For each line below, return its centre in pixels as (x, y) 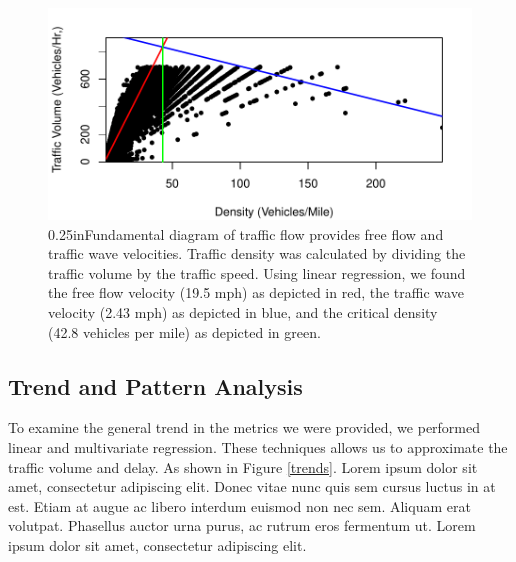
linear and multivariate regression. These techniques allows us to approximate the (258, 446)
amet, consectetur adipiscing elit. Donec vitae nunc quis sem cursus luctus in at (252, 486)
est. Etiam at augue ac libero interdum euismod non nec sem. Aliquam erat (239, 505)
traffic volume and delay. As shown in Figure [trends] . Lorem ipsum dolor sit (243, 466)
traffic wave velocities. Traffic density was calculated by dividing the (257, 253)
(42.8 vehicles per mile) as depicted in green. (184, 331)
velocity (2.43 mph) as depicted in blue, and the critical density (243, 311)
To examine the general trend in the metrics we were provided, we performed (244, 427)
